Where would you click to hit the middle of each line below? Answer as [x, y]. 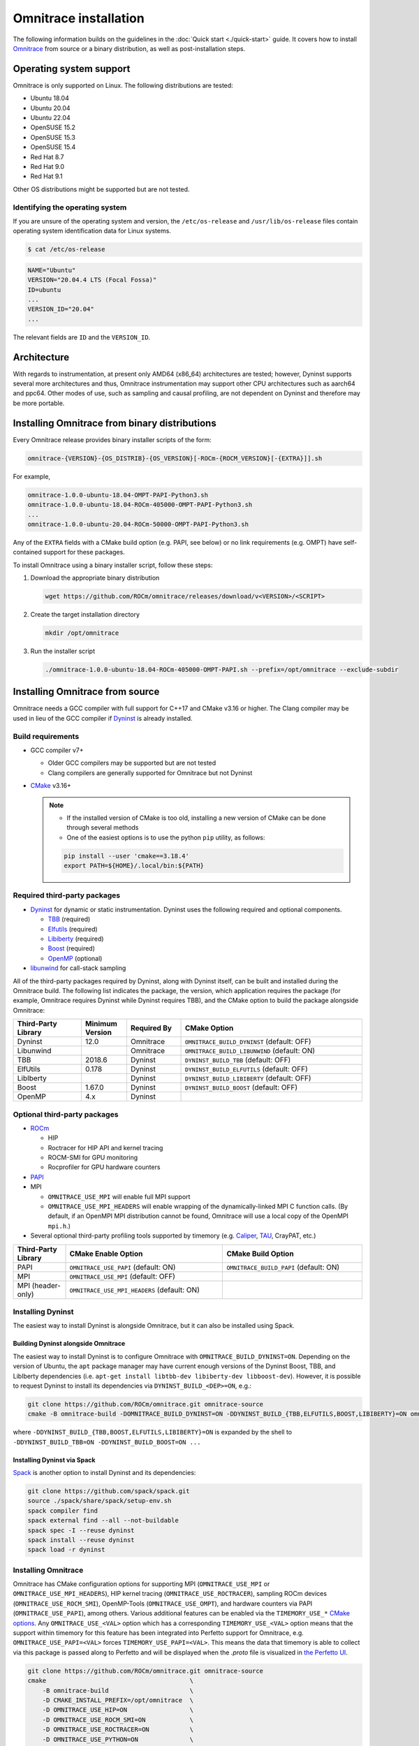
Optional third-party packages [66, 1114]
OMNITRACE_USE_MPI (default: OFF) [123, 1276]
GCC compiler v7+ [57, 750]
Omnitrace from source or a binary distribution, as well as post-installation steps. [129, 48]
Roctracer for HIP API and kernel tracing [105, 1147]
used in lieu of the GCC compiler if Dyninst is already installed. [103, 718]
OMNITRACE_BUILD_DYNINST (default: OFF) [248, 1042]
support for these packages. [84, 552]
